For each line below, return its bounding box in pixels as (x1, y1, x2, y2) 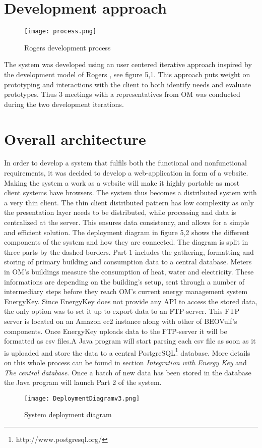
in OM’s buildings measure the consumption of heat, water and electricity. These (4, 266, 254, 276)
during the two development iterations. (4, 98, 124, 109)
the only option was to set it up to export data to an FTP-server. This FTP (4, 306, 240, 316)
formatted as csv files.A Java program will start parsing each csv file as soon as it (4, 335, 256, 346)
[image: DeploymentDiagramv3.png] (24, 395, 140, 402)
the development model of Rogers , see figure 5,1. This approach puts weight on (4, 69, 250, 79)
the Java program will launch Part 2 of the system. (4, 377, 162, 387)
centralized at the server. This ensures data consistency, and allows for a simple (4, 217, 249, 228)
